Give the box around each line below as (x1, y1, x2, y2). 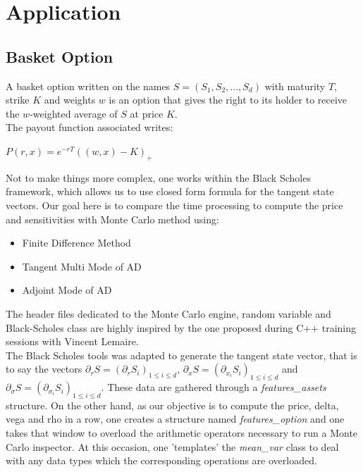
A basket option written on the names (6, 78, 171, 93)
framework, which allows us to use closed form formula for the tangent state (6, 184, 334, 199)
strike (6, 92, 30, 107)
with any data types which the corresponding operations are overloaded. (6, 453, 317, 468)
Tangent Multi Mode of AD (22, 259, 142, 273)
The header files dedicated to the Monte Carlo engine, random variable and (6, 306, 331, 321)
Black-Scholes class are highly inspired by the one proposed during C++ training (6, 320, 357, 335)
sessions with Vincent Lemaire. (6, 334, 139, 349)
